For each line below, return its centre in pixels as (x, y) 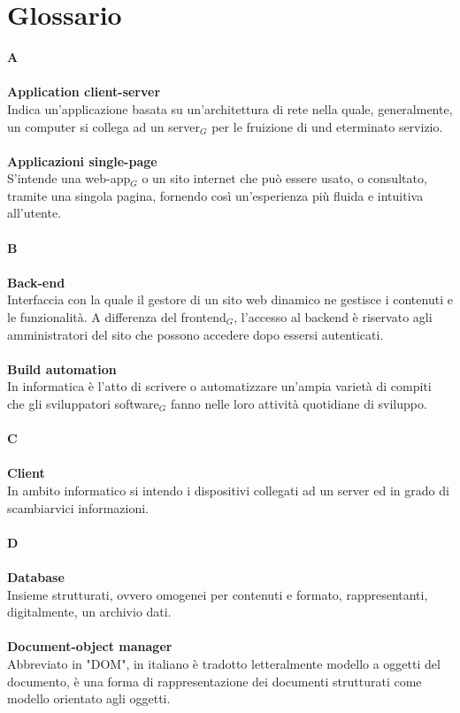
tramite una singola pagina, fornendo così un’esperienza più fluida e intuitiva (215, 195)
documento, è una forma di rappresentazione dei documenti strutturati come (215, 681)
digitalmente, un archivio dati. (89, 612)
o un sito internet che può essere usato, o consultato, (284, 178)
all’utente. (34, 213)
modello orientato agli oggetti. (89, 698)
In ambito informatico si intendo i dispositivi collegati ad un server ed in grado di (228, 490)
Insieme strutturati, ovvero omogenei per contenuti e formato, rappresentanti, (218, 594)
